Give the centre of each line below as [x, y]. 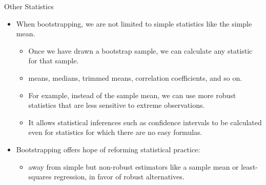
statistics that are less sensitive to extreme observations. [117, 105]
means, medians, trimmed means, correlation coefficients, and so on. [135, 77]
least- [249, 166]
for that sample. [54, 61]
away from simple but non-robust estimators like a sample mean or [134, 166]
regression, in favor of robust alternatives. [119, 177]
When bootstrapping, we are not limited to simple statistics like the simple [134, 23]
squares [40, 177]
